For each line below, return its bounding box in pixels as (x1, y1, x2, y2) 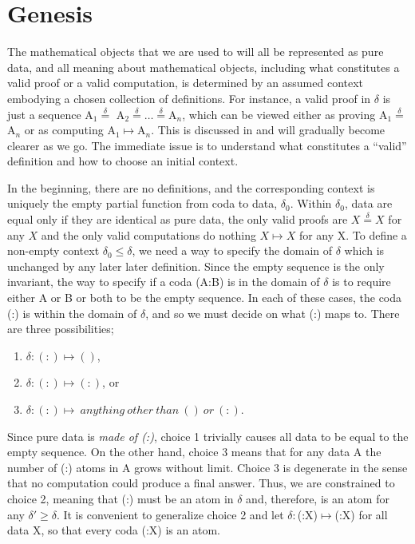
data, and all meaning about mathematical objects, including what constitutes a (7, 58, 400, 75)
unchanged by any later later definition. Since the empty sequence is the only (7, 257, 385, 274)
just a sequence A (7, 105, 93, 122)
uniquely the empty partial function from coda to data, (7, 195, 278, 212)
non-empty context (7, 242, 100, 259)
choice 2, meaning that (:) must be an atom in (7, 490, 234, 506)
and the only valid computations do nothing (41, 226, 256, 243)
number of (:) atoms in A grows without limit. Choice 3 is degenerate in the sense (7, 459, 408, 475)
